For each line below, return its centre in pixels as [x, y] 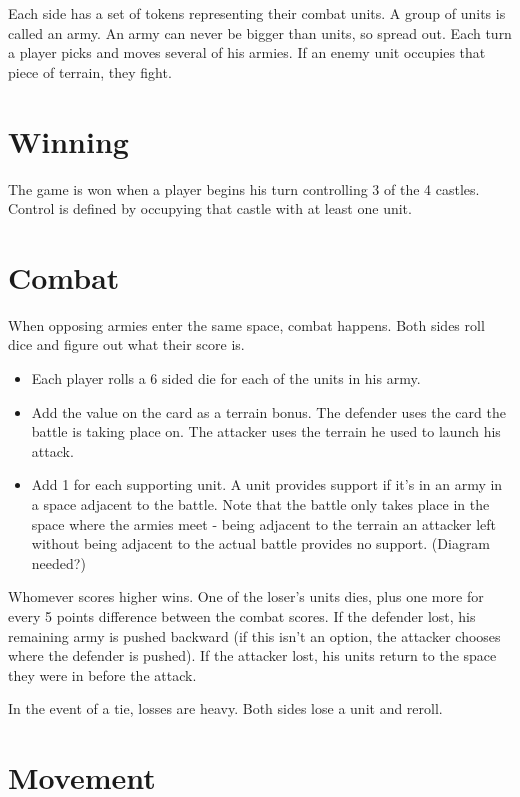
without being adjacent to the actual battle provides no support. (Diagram [261, 543]
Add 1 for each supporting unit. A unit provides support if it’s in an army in [267, 484]
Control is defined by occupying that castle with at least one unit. [210, 208]
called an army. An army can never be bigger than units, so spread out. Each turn [260, 32]
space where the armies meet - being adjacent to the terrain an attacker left [264, 523]
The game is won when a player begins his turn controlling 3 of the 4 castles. [244, 188]
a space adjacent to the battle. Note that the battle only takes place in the [260, 503]
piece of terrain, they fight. [90, 71]
